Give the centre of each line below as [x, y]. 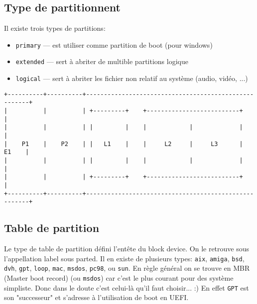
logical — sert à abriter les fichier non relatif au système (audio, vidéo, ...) [132, 78]
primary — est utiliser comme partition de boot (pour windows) [114, 44]
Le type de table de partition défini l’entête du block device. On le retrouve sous [127, 249]
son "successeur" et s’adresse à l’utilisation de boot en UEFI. [96, 297]
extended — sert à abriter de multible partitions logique [102, 61]
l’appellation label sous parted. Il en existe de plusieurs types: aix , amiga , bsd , [124, 258]
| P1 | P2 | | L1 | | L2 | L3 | [124, 144]
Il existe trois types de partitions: [55, 28]
